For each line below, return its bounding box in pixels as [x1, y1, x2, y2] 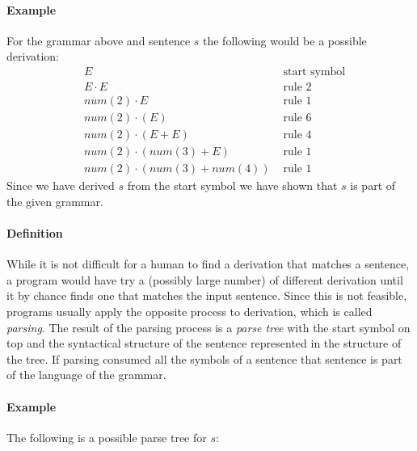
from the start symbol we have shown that [127, 177, 338, 194]
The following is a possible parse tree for [6, 428, 207, 445]
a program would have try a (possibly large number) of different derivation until [6, 271, 403, 288]
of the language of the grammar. [6, 366, 166, 383]
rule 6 [283, 112, 312, 124]
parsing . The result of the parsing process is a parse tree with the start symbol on [6, 318, 411, 335]
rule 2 [283, 82, 312, 94]
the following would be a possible [203, 32, 367, 48]
